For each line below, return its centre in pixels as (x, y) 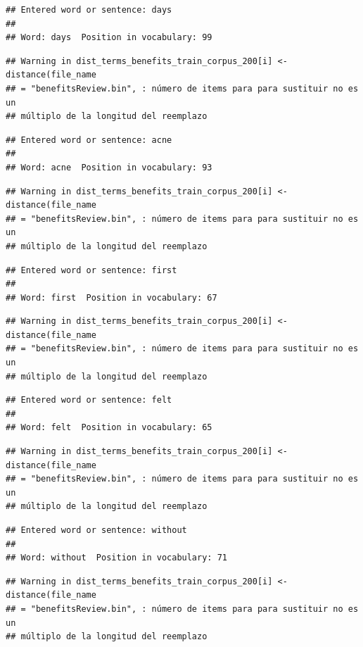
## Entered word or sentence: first (91, 270)
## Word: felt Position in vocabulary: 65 (109, 428)
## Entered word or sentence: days (89, 10)
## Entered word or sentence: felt (89, 400)
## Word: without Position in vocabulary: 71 (116, 558)
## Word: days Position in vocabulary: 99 (109, 38)
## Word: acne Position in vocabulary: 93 (109, 167)
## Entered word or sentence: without (96, 530)
